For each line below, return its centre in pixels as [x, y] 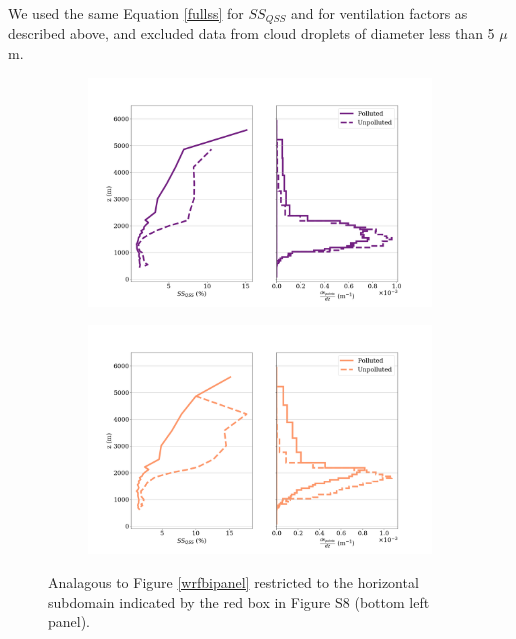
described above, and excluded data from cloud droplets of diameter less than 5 [251, 33]
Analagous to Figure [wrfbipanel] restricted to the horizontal [233, 582]
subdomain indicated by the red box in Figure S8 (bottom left [239, 601]
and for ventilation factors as [379, 13]
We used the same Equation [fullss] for [126, 13]
